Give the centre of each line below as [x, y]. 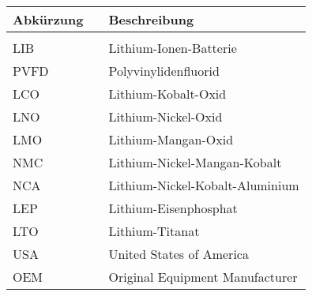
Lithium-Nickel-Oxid [165, 116]
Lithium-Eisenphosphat [173, 208]
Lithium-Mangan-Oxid [171, 139]
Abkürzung [48, 19]
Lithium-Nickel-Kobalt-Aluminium [204, 185]
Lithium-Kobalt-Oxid [167, 93]
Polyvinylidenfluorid [164, 70]
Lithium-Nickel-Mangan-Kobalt [195, 162]
